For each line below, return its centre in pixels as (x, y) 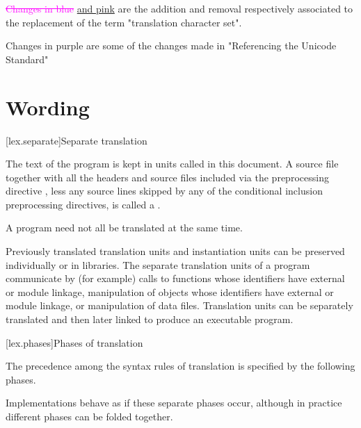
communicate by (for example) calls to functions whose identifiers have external (175, 278)
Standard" (27, 59)
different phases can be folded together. (89, 416)
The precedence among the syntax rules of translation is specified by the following (180, 366)
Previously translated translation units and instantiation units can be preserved (175, 251)
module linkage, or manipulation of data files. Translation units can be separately (179, 305)
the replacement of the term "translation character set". (124, 22)
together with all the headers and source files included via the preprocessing (167, 177)
